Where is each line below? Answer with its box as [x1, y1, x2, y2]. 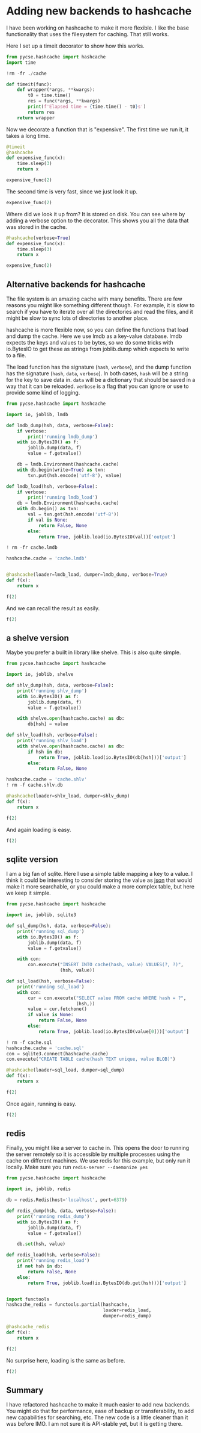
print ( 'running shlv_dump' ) [17, 688, 87, 694]
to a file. [6, 352, 26, 359]
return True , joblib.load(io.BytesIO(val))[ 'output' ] [38, 534, 176, 540]
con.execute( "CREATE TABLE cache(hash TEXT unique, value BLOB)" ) [6, 1056, 176, 1063]
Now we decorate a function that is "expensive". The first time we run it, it [6, 125, 189, 133]
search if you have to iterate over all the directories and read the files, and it [6, 308, 193, 315]
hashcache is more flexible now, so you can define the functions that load [6, 326, 189, 333]
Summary [6, 1385, 44, 1395]
